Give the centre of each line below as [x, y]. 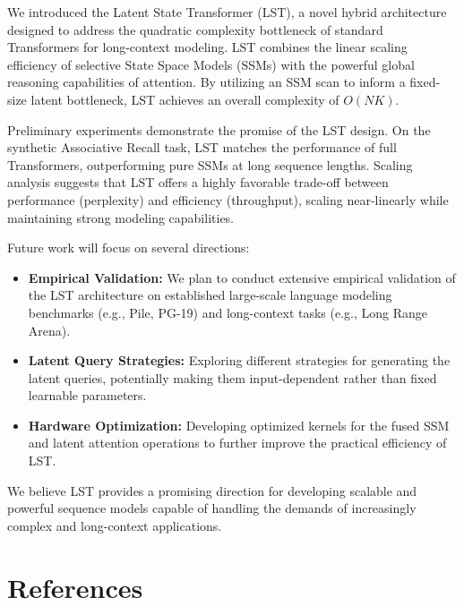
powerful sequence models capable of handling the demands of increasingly [212, 508]
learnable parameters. [87, 395]
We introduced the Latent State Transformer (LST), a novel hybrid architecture [227, 12]
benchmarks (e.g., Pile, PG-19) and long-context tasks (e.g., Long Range [228, 312]
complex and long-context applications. [115, 525]
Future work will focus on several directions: [129, 248]
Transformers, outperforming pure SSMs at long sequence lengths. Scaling [210, 164]
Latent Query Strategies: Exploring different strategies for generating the [239, 360]
